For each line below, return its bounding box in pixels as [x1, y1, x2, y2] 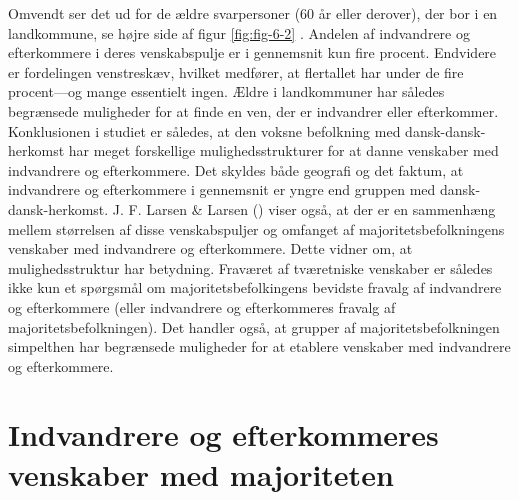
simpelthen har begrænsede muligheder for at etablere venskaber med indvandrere [8, 336, 511, 357]
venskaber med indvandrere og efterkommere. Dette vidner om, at [8, 238, 413, 259]
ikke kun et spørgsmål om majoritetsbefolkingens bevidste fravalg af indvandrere [8, 277, 502, 298]
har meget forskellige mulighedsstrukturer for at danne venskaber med [68, 140, 499, 161]
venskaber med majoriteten [8, 453, 394, 494]
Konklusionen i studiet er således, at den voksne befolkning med [8, 120, 401, 141]
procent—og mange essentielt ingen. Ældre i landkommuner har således [8, 81, 445, 102]
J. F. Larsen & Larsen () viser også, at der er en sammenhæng [112, 198, 496, 219]
